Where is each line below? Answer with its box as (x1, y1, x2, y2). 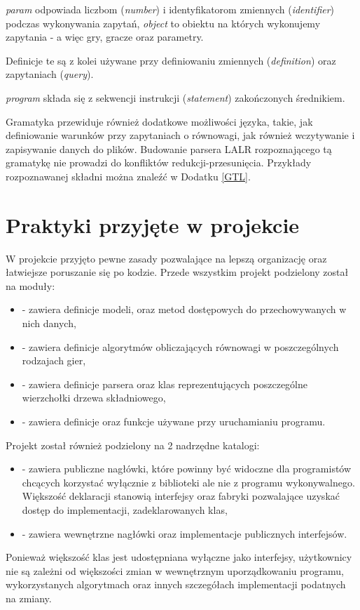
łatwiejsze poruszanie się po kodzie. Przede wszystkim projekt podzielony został (6, 265, 349, 279)
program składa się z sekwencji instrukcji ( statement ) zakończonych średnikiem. (6, 90, 345, 105)
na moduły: (6, 278, 55, 293)
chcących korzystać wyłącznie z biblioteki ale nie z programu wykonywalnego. (22, 475, 355, 489)
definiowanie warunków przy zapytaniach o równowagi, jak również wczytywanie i (6, 128, 355, 142)
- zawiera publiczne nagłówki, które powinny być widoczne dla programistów (22, 461, 352, 476)
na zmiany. (6, 590, 52, 605)
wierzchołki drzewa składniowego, (22, 390, 166, 405)
